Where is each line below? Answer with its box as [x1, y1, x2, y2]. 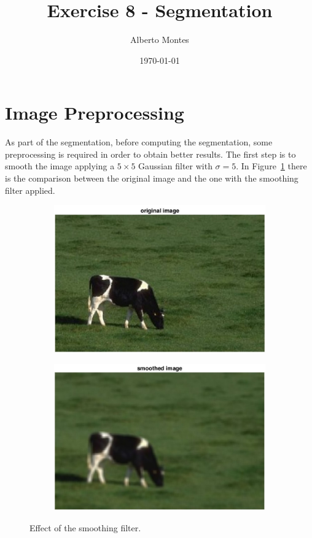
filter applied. [5, 183, 55, 196]
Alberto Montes [130, 33, 189, 46]
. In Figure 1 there [236, 159, 307, 172]
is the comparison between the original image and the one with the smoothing [5, 172, 298, 185]
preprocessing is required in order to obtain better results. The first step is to [5, 147, 296, 160]
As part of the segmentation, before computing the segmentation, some [5, 136, 273, 148]
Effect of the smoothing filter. [29, 521, 141, 534]
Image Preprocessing [5, 100, 184, 125]
